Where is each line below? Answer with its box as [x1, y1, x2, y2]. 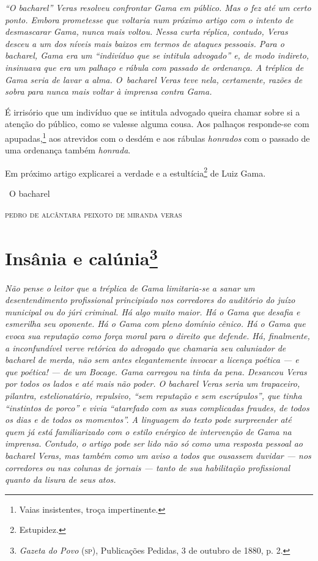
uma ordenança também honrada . [5, 144, 131, 156]
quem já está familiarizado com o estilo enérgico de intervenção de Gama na [5, 425, 292, 438]
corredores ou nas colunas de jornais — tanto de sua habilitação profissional [5, 461, 290, 474]
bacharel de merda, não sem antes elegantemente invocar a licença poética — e [5, 353, 299, 366]
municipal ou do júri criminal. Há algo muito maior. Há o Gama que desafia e [5, 305, 300, 318]
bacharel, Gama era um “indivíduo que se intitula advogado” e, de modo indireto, [5, 49, 309, 62]
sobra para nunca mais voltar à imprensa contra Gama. [5, 85, 212, 98]
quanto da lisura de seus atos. [5, 473, 116, 486]
